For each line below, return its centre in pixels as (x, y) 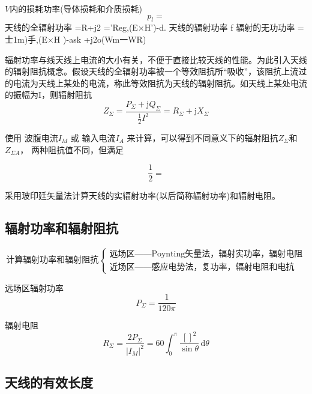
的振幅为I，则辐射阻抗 (49, 95)
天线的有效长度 (49, 382)
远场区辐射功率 (34, 287)
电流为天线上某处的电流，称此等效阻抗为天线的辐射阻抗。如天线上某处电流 (160, 83)
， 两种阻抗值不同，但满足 (72, 149)
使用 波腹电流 (31, 137)
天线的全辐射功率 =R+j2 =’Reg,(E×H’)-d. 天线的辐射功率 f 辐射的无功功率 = (154, 27)
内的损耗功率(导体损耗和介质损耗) (76, 8)
